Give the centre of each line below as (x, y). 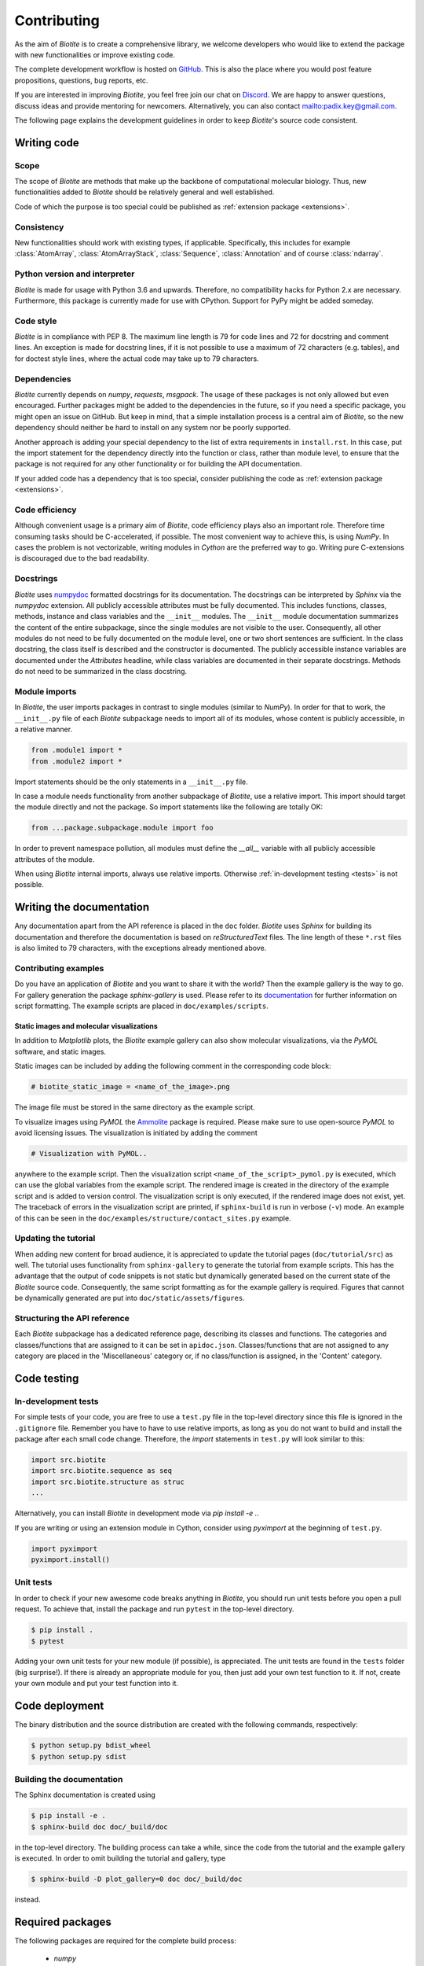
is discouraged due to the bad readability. (82, 558)
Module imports (46, 692)
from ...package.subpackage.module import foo (122, 828)
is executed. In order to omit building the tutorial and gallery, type (120, 1858)
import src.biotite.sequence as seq (102, 1471)
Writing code (47, 143)
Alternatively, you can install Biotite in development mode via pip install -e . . (137, 1513)
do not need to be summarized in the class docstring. (101, 672)
